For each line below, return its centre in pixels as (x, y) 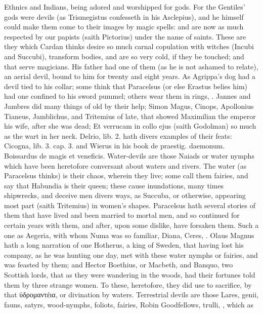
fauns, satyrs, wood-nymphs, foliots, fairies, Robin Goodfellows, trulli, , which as (129, 304)
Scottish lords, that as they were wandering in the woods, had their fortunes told (130, 275)
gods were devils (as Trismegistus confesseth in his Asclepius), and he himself (124, 16)
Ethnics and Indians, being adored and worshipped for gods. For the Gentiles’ (125, 7)
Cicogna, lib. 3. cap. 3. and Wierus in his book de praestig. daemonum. (115, 146)
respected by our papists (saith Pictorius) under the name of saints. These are (125, 36)
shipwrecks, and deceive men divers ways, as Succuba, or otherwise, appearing (125, 195)
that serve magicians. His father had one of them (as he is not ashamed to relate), (131, 66)
